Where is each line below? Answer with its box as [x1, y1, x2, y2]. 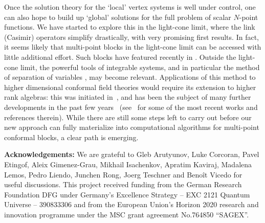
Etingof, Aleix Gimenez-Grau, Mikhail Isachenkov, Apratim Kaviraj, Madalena [4, 159, 252, 169]
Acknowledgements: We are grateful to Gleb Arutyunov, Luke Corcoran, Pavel [4, 149, 259, 160]
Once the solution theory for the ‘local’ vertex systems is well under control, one [4, 2, 256, 12]
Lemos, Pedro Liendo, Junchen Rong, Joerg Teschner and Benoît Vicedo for [4, 169, 242, 180]
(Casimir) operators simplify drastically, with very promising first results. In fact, [4, 31, 259, 42]
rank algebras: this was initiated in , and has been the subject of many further [4, 92, 251, 102]
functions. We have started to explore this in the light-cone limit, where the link [4, 21, 255, 32]
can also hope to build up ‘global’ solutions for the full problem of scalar [4, 11, 231, 22]
